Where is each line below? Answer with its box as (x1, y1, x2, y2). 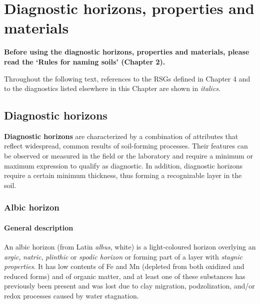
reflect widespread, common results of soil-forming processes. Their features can (4, 140, 248, 151)
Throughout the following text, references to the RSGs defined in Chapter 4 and (4, 73, 250, 83)
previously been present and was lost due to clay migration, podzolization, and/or (4, 280, 255, 291)
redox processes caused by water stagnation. (4, 290, 139, 301)
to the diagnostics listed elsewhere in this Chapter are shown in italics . (4, 83, 220, 93)
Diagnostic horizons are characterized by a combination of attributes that (4, 130, 238, 141)
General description (4, 222, 73, 232)
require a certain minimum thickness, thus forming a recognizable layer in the (4, 170, 242, 180)
